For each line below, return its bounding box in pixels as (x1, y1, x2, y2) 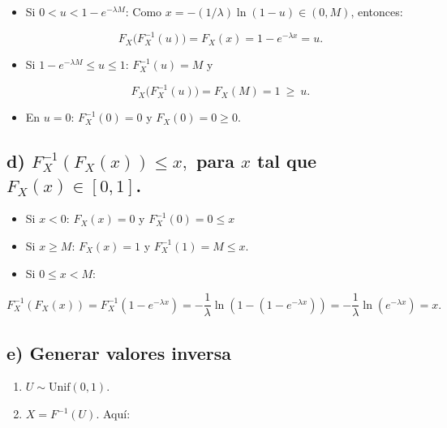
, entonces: (350, 3, 403, 19)
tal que (257, 148, 317, 173)
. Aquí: (96, 405, 131, 422)
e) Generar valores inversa (6, 340, 232, 365)
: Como (125, 3, 162, 19)
